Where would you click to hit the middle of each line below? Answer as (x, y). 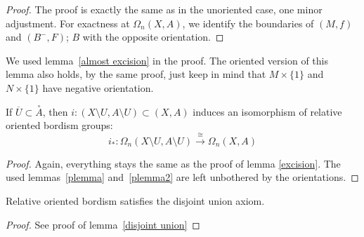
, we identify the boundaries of (248, 23)
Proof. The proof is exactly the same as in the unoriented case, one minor (164, 9)
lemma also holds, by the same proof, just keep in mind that (136, 74)
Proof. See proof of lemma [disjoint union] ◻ (103, 224)
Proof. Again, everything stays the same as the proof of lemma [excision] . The (173, 163)
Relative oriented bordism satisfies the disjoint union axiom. (135, 200)
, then (55, 111)
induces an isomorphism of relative (267, 111)
